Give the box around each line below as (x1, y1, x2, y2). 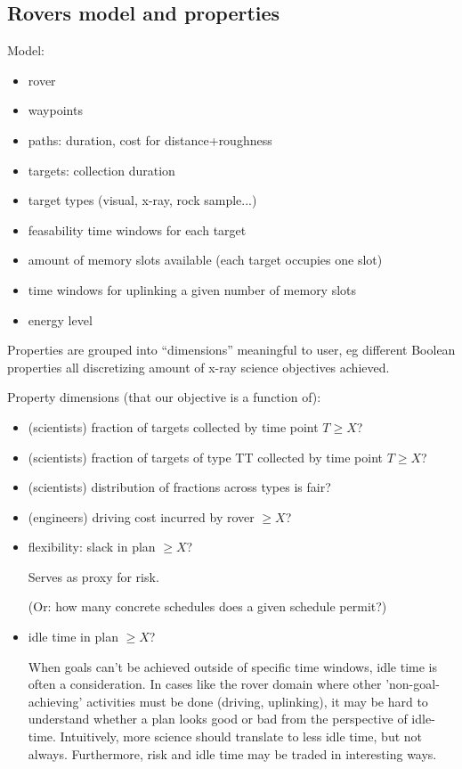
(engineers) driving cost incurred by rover (28, 507, 255, 526)
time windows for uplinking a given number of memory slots (28, 280, 357, 299)
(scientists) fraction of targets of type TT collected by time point (28, 447, 383, 466)
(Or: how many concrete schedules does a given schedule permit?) (28, 597, 387, 616)
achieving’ (28, 691, 83, 710)
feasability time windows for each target (28, 220, 247, 239)
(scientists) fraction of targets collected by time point (28, 417, 319, 436)
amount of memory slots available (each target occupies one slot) (28, 250, 383, 269)
